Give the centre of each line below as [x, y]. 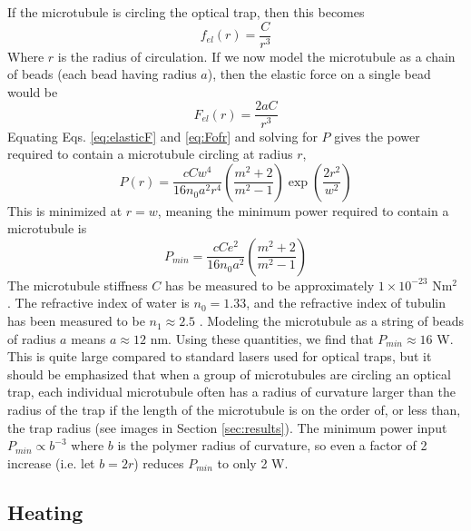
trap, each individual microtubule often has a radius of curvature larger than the [231, 392]
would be [33, 91]
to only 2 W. [253, 462]
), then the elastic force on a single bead [319, 74]
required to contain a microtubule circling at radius [150, 154]
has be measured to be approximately [270, 285]
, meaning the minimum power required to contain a [303, 210]
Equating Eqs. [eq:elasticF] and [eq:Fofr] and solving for [162, 136]
